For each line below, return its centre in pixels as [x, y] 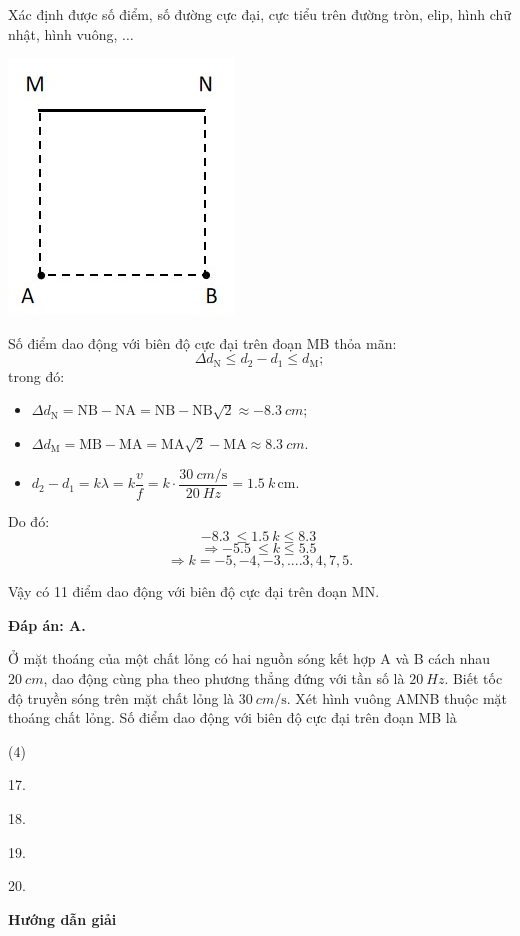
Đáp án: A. [47, 624]
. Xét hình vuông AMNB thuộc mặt [397, 697]
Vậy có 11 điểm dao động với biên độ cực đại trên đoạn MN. [194, 591]
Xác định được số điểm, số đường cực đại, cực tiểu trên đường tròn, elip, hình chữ [260, 14]
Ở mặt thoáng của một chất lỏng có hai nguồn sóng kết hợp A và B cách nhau [249, 658]
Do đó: [29, 520]
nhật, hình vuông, [63, 33]
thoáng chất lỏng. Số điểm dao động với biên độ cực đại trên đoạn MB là [232, 717]
